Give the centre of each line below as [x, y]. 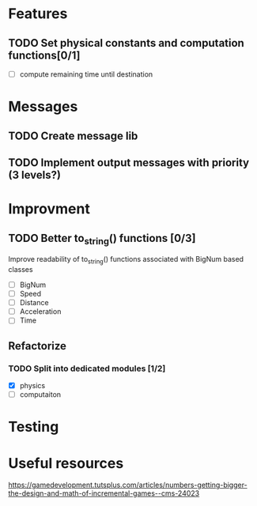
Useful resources [66, 463]
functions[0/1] [44, 55]
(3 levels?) [35, 175]
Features [38, 14]
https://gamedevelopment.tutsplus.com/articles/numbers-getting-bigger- [128, 485]
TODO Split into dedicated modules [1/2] [87, 368]
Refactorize [38, 346]
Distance [34, 303]
